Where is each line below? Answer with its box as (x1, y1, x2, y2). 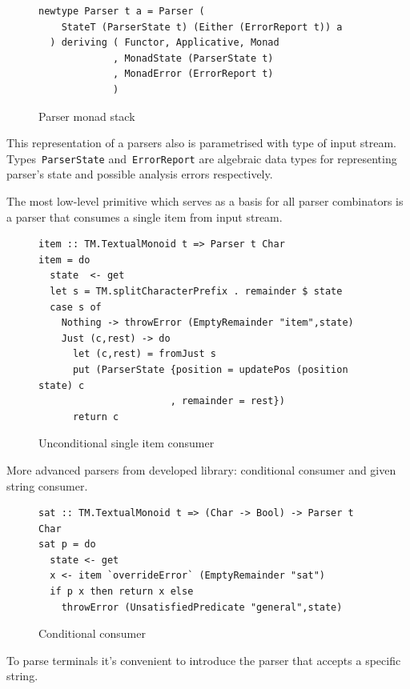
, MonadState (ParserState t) (113, 52, 274, 64)
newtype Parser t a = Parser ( (38, 6, 205, 17)
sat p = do (38, 539, 96, 551)
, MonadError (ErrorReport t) (113, 68, 274, 80)
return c (72, 411, 119, 423)
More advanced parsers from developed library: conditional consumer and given (6, 461, 396, 478)
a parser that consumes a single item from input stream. (6, 208, 283, 225)
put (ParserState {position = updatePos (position (72, 363, 348, 375)
